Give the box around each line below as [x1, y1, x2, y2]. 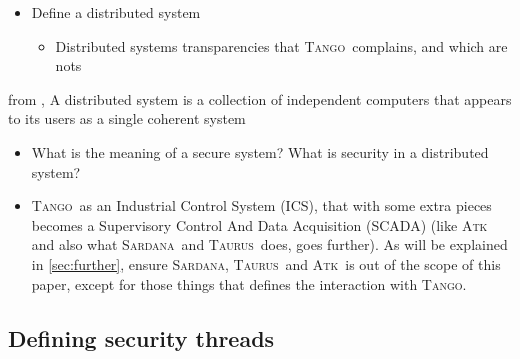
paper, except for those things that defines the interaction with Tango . [31, 273, 467, 294]
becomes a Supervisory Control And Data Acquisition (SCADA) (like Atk [31, 214, 488, 235]
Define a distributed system [31, 2, 201, 22]
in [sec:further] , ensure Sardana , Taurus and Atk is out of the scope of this [31, 253, 501, 274]
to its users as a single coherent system [8, 108, 246, 129]
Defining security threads [8, 322, 275, 353]
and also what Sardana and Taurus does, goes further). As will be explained [31, 234, 508, 255]
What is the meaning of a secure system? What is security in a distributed [31, 141, 489, 162]
